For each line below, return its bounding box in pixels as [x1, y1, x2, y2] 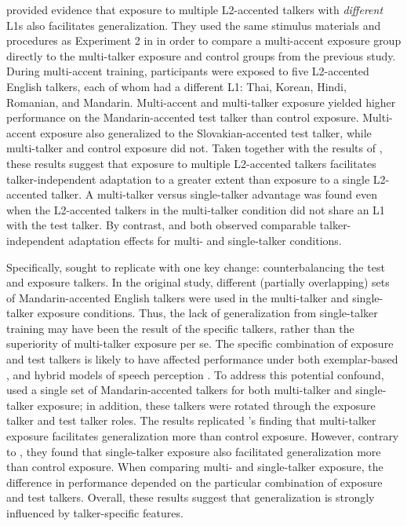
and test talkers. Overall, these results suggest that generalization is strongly [6, 489, 375, 506]
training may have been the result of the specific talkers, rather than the [6, 320, 354, 336]
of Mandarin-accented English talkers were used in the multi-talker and [6, 289, 349, 305]
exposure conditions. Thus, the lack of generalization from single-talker [37, 305, 378, 321]
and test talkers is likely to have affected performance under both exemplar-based [6, 351, 398, 367]
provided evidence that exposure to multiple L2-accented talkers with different [6, 2, 383, 17]
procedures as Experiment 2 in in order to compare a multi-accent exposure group [6, 32, 402, 49]
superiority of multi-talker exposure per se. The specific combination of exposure [6, 335, 394, 352]
